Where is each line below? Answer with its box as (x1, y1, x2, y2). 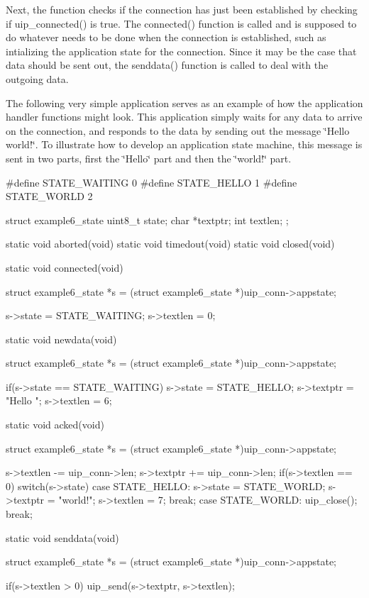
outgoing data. (6, 71, 69, 86)
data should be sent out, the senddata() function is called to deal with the (6, 57, 329, 72)
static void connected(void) (6, 260, 123, 275)
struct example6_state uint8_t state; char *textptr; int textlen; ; (6, 212, 289, 227)
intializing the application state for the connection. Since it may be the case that (6, 43, 357, 58)
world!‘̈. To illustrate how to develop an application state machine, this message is (6, 137, 363, 152)
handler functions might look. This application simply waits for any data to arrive (6, 109, 363, 124)
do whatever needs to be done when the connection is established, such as (6, 30, 326, 45)
